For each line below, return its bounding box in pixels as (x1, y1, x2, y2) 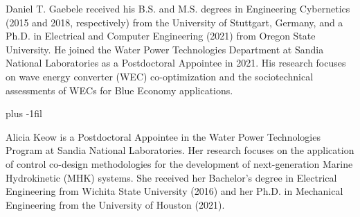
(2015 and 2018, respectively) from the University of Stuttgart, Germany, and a (6, 15, 343, 29)
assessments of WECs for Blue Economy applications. (6, 83, 233, 97)
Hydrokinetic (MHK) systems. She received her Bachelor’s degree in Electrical (6, 170, 337, 184)
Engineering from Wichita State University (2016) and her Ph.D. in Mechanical (6, 184, 343, 198)
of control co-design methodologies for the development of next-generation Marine (6, 156, 353, 171)
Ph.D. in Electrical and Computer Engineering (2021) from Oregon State (6, 28, 316, 43)
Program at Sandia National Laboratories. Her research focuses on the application (6, 143, 354, 157)
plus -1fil (6, 106, 42, 121)
